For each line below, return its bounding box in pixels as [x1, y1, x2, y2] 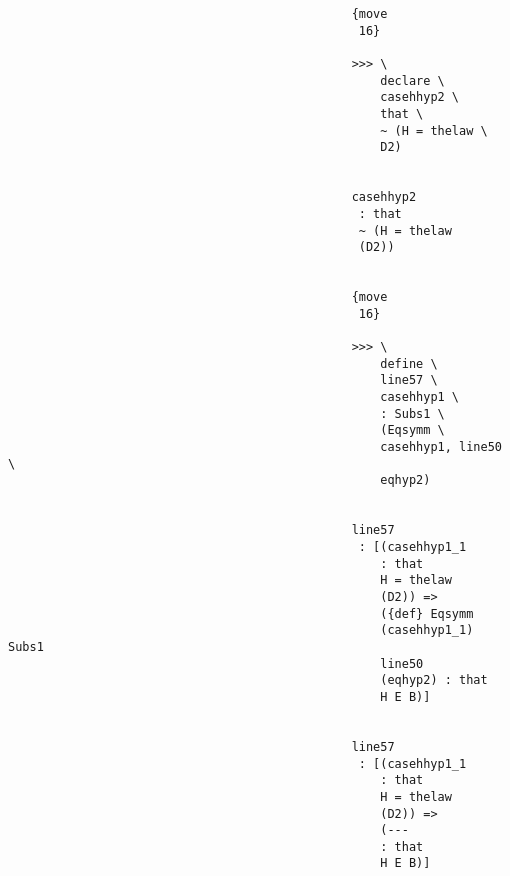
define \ [380, 356, 438, 371]
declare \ [380, 73, 445, 88]
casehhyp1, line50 [380, 440, 502, 455]
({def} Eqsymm [380, 606, 474, 621]
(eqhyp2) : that [380, 673, 488, 688]
